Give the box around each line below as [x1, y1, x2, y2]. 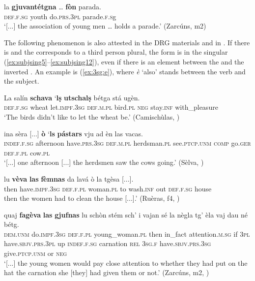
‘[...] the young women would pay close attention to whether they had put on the [4, 257, 248, 268]
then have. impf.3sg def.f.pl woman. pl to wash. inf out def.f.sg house [4, 183, 212, 193]
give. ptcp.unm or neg [4, 248, 67, 258]
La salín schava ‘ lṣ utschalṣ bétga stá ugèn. [4, 92, 140, 102]
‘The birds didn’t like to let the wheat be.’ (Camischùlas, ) [4, 111, 180, 122]
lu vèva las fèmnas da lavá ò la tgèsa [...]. [4, 173, 134, 184]
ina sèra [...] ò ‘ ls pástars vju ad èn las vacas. [4, 128, 143, 138]
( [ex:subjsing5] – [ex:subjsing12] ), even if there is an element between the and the [4, 56, 244, 66]
